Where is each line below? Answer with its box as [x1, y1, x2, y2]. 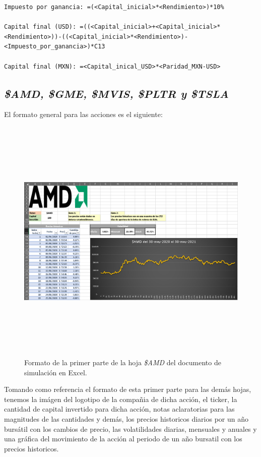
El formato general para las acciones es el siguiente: [4, 109, 163, 120]
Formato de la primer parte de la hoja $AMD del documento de [24, 357, 221, 368]
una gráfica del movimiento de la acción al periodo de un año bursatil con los [4, 433, 242, 444]
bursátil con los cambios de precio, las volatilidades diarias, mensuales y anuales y [4, 423, 257, 434]
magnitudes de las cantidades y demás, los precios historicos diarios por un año [4, 414, 248, 424]
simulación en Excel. [24, 367, 87, 377]
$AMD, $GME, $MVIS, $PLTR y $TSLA [4, 85, 229, 101]
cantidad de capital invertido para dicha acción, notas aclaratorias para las [4, 404, 235, 414]
